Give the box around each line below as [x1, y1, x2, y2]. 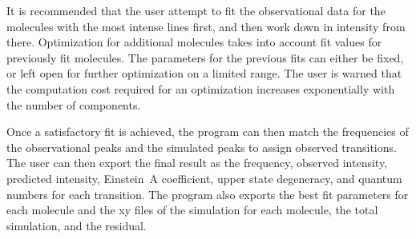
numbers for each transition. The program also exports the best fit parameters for [6, 185, 409, 202]
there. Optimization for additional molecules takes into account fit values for [6, 34, 382, 50]
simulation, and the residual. [6, 217, 147, 233]
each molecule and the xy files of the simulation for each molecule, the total [6, 201, 378, 218]
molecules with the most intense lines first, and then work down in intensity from [6, 18, 406, 34]
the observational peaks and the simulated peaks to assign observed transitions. [6, 138, 397, 155]
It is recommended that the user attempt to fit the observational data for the [6, 2, 386, 18]
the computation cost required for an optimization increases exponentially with [6, 80, 395, 97]
